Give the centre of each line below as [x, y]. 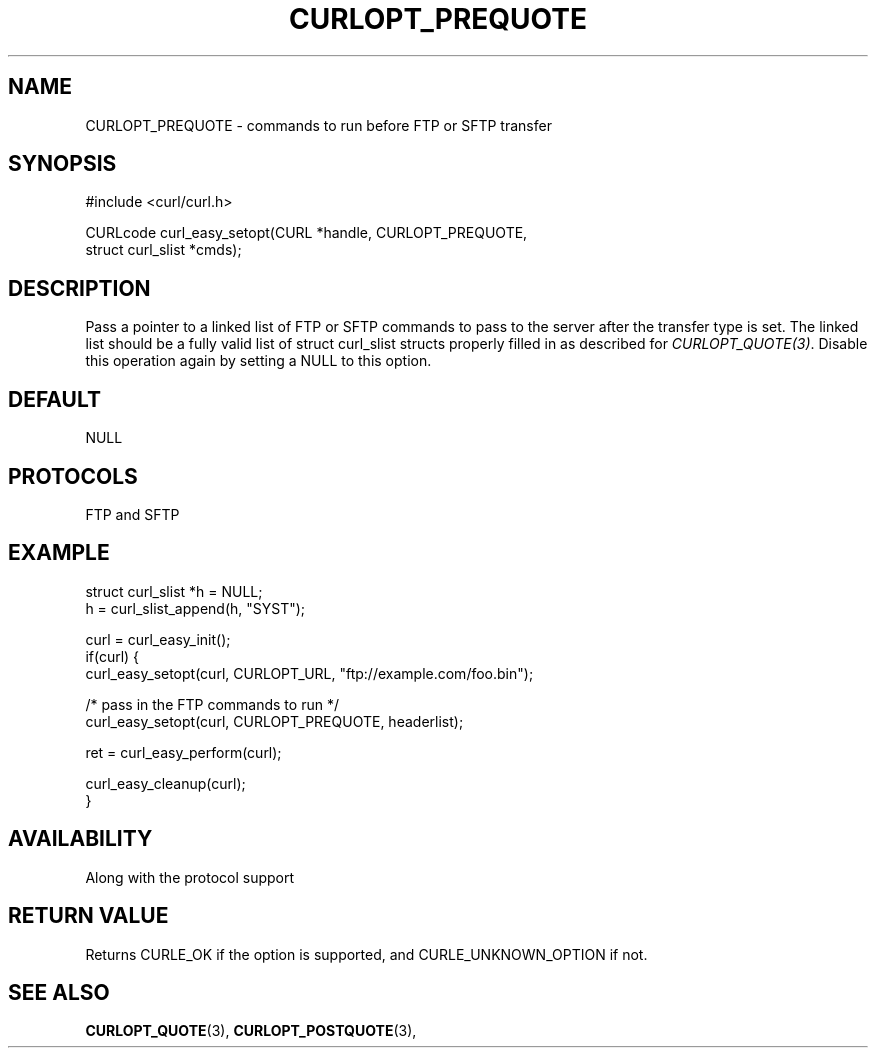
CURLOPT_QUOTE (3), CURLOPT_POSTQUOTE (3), [251, 1031]
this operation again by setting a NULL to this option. [258, 361]
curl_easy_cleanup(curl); [165, 783]
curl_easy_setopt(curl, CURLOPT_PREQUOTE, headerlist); [274, 721]
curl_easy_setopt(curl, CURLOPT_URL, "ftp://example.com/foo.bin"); [309, 673]
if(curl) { [112, 656]
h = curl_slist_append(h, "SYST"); [195, 608]
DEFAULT [54, 399]
